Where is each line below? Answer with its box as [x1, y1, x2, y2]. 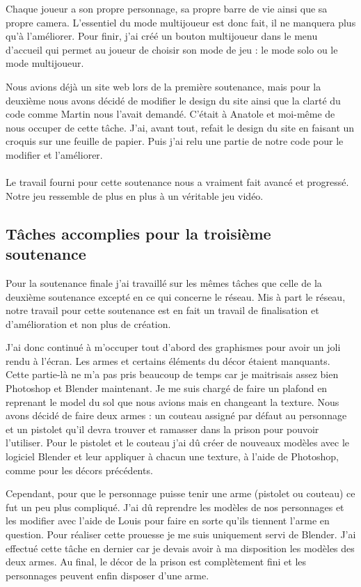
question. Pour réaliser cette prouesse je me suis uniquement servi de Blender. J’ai [6, 527, 356, 541]
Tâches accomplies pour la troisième [6, 222, 271, 244]
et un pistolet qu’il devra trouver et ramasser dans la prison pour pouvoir [6, 421, 319, 436]
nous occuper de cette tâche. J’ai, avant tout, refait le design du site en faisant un [6, 120, 355, 134]
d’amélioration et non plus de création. [6, 316, 171, 331]
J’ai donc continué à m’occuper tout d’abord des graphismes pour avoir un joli [6, 340, 341, 354]
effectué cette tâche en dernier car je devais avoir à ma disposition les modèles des [6, 540, 355, 555]
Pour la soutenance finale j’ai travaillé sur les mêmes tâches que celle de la [6, 275, 322, 290]
